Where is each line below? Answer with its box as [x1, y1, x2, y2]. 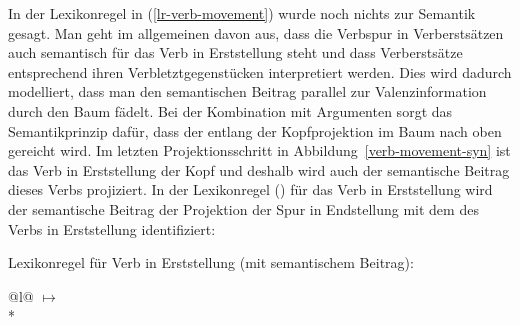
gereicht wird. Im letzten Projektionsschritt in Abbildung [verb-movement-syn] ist [8, 140, 511, 161]
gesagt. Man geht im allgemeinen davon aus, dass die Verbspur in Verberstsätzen [8, 22, 504, 43]
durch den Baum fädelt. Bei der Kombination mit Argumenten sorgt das [8, 100, 453, 121]
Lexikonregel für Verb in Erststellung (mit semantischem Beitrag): [8, 252, 414, 273]
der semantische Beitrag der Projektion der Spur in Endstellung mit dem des [8, 198, 479, 219]
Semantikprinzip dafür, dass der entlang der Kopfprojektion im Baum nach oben [8, 120, 502, 141]
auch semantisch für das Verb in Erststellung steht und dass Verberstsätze [8, 42, 463, 63]
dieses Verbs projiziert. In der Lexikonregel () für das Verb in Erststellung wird [8, 179, 493, 200]
